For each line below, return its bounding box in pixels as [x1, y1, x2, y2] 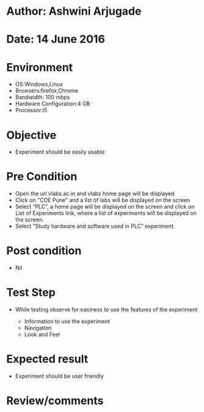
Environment [6, 60, 73, 74]
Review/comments [6, 394, 104, 408]
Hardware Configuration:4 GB [15, 100, 90, 108]
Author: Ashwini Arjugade [6, 4, 142, 18]
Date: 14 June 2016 [6, 32, 106, 47]
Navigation [24, 324, 52, 332]
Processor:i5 [15, 107, 48, 114]
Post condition [6, 244, 82, 258]
